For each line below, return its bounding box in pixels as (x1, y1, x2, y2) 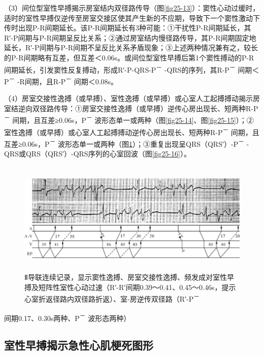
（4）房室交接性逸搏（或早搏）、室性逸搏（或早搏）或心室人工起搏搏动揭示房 (4, 93, 260, 104)
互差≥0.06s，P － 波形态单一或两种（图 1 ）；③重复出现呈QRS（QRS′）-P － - (4, 137, 249, 149)
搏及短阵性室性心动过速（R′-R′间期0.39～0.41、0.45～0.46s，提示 (24, 281, 236, 292)
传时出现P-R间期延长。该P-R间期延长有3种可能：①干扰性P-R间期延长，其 (4, 22, 251, 33)
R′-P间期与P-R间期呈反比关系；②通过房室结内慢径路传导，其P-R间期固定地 (4, 32, 256, 43)
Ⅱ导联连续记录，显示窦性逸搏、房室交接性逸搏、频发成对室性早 (24, 272, 234, 282)
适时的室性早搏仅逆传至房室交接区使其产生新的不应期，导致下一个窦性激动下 (4, 12, 260, 23)
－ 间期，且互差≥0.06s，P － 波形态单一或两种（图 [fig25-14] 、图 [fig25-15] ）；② (4, 113, 254, 125)
